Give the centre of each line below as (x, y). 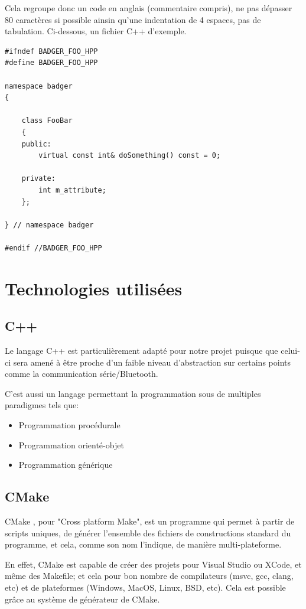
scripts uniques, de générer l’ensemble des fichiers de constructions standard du (148, 533)
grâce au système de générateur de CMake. (82, 599)
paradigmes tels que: (42, 405)
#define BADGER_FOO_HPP (51, 63)
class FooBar (47, 121)
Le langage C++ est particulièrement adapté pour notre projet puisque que (141, 351)
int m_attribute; (72, 190)
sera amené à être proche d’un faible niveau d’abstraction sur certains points (152, 362)
